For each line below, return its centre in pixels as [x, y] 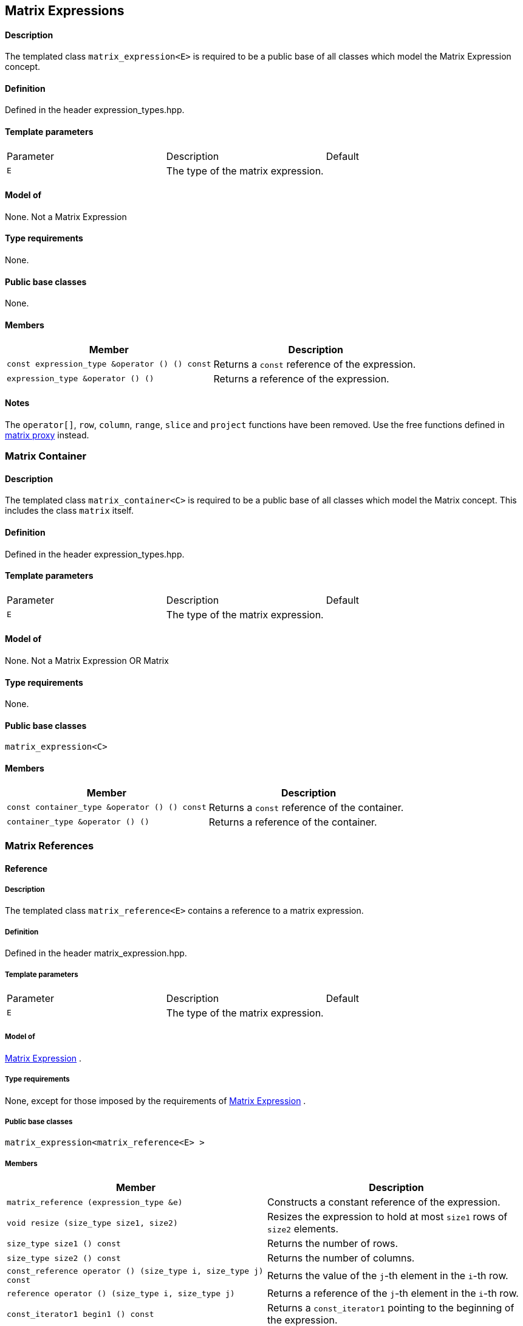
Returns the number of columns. [341, 1258]
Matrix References [50, 846]
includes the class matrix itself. [70, 511]
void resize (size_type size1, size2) [92, 1223]
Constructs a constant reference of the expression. [384, 1202]
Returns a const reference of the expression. [315, 364]
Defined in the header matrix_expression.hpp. [96, 953]
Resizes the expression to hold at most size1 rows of [388, 1217]
